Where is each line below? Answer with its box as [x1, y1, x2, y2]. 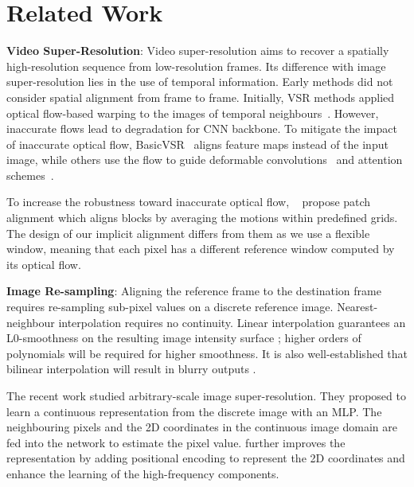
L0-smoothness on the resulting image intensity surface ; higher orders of [6, 329, 361, 346]
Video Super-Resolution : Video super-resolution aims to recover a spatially [6, 42, 389, 59]
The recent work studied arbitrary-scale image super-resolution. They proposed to [6, 388, 406, 403]
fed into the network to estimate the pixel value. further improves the [6, 434, 346, 450]
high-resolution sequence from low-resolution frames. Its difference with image [6, 57, 386, 74]
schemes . [6, 166, 54, 183]
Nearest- [337, 298, 378, 315]
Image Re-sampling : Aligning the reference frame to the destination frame [6, 282, 381, 299]
